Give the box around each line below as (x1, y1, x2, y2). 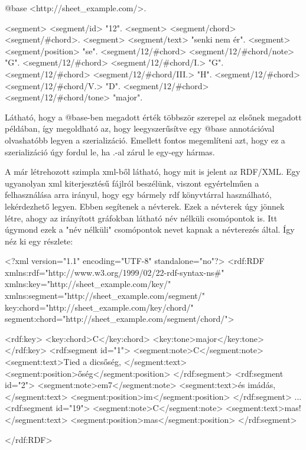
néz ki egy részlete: (5, 234, 73, 247)
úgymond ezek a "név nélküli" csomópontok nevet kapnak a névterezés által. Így (5, 223, 295, 236)
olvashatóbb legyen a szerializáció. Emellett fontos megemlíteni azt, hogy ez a (5, 133, 285, 146)
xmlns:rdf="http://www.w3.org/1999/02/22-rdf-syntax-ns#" (5, 266, 224, 278)
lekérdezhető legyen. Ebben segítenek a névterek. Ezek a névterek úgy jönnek (5, 200, 285, 212)
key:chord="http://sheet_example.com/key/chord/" (5, 301, 194, 313)
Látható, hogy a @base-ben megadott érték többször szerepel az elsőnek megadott (5, 110, 302, 123)
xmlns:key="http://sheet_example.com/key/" (5, 278, 171, 290)
